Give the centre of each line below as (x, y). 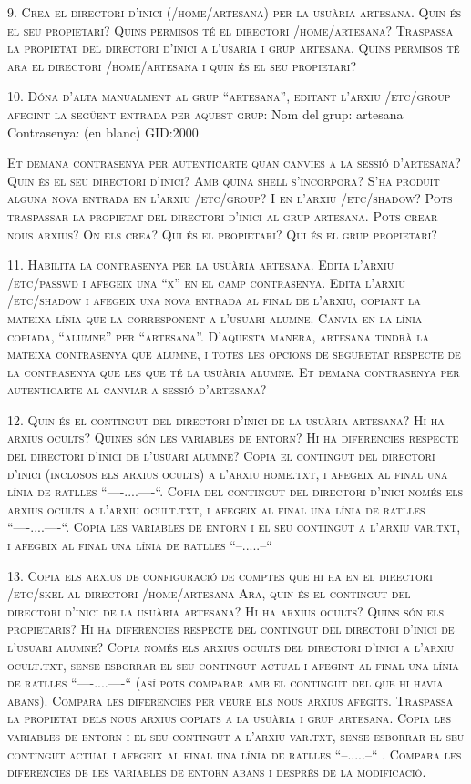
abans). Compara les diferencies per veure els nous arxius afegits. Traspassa (230, 700)
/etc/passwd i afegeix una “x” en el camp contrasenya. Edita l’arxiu (206, 282)
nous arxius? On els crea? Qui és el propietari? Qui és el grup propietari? (222, 234)
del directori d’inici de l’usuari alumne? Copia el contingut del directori (221, 456)
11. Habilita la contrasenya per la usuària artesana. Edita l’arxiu (201, 265)
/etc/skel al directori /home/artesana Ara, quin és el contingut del (209, 593)
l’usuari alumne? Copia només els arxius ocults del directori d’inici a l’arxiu (231, 647)
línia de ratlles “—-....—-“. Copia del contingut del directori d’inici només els (235, 491)
